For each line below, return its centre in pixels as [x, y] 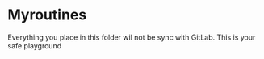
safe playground [35, 45]
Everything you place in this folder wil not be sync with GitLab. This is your [132, 37]
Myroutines [47, 15]
